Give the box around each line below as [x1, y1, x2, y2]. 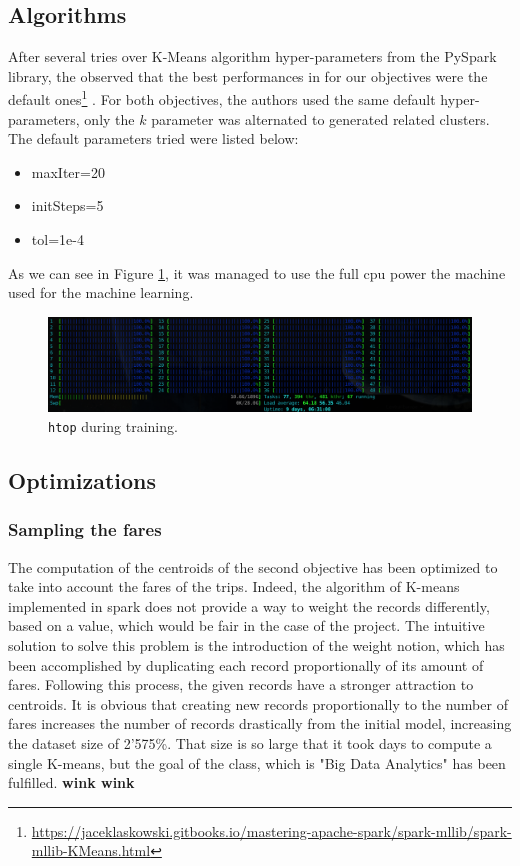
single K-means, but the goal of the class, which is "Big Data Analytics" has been [8, 752, 506, 773]
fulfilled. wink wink [8, 772, 135, 793]
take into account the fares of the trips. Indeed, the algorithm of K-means [8, 576, 460, 597]
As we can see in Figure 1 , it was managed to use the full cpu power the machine [8, 262, 506, 283]
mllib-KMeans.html [31, 840, 151, 861]
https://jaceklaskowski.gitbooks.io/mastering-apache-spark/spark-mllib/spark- [31, 820, 512, 841]
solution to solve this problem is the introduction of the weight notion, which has [8, 635, 505, 656]
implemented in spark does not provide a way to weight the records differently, [8, 595, 490, 616]
